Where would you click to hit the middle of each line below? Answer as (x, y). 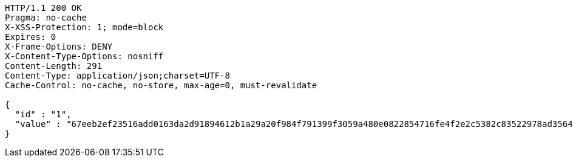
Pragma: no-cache (46, 18)
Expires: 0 (31, 37)
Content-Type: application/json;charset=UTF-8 (117, 76)
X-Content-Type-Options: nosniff (84, 56)
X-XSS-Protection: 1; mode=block (84, 27)
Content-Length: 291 (54, 66)
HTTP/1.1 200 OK (43, 8)
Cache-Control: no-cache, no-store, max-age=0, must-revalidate (161, 85)
